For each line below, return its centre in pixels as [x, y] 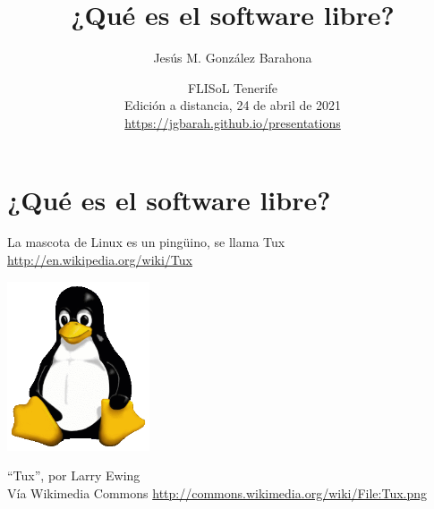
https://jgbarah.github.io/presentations [233, 122]
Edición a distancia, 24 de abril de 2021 [233, 105]
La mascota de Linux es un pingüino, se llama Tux [146, 242]
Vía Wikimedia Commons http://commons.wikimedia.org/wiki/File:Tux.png [217, 492]
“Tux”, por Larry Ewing [74, 475]
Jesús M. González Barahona [233, 58]
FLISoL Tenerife [233, 87]
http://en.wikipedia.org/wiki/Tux [100, 260]
